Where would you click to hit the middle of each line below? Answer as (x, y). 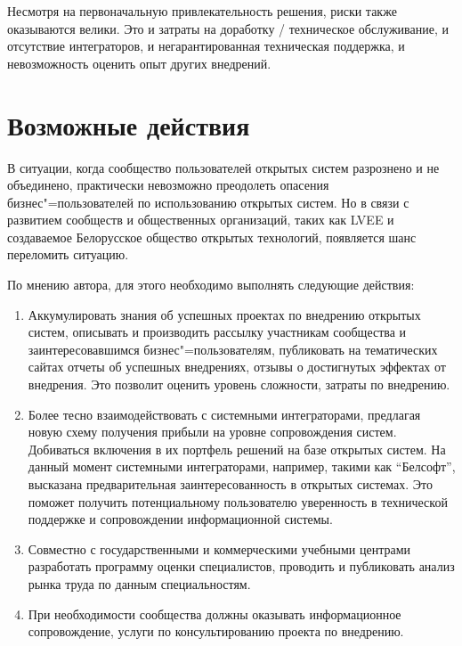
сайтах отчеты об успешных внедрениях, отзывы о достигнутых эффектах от (237, 367)
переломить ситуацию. (68, 254)
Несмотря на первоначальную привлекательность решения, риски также (202, 11)
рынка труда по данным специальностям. (139, 583)
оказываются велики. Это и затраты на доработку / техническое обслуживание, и (228, 28)
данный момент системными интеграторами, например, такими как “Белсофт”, (242, 466)
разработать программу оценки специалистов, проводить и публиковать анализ (241, 566)
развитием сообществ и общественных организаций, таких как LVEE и (201, 220)
